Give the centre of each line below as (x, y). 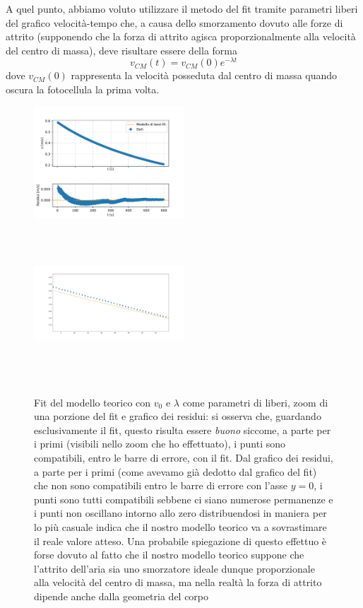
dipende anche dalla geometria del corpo (121, 596)
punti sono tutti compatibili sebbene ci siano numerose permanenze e (184, 499)
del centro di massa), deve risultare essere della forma (121, 50)
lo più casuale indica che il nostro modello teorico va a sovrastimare (180, 526)
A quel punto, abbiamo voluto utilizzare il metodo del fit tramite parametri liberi (182, 8)
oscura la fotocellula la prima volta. (83, 89)
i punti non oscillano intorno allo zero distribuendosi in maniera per (180, 513)
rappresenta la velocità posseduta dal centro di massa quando (204, 75)
